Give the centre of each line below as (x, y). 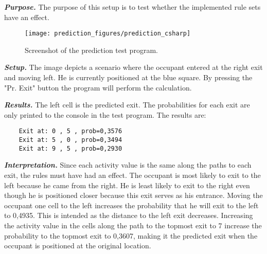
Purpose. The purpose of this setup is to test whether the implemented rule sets (132, 7)
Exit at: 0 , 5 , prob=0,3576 (70, 131)
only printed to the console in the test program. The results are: (105, 114)
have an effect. (27, 17)
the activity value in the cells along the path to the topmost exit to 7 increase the (133, 225)
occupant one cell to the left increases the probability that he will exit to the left (131, 205)
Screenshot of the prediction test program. (91, 50)
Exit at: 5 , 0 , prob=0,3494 (70, 140)
